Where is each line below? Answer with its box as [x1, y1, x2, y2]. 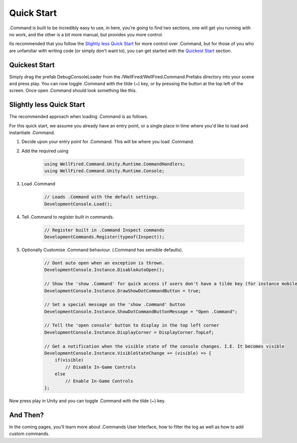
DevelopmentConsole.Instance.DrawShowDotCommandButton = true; [44, 288, 201, 294]
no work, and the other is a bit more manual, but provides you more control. [9, 31, 163, 37]
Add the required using [21, 148, 69, 154]
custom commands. [9, 431, 49, 437]
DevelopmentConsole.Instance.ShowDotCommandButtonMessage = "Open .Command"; [44, 309, 238, 315]
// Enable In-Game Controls [65, 378, 134, 384]
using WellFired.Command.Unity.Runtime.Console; [44, 168, 165, 174]
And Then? [9, 411, 44, 419]
